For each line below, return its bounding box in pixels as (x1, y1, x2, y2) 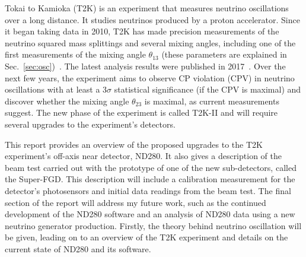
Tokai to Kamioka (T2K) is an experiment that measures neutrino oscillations (5, 2, 289, 14)
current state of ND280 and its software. (5, 242, 151, 255)
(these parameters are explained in (161, 48, 287, 61)
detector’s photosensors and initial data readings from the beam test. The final (5, 184, 291, 196)
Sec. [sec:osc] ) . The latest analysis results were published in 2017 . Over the (5, 59, 286, 72)
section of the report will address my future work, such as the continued (5, 196, 266, 208)
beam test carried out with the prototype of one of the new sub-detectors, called (5, 161, 297, 173)
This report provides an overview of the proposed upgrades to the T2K (5, 138, 263, 150)
